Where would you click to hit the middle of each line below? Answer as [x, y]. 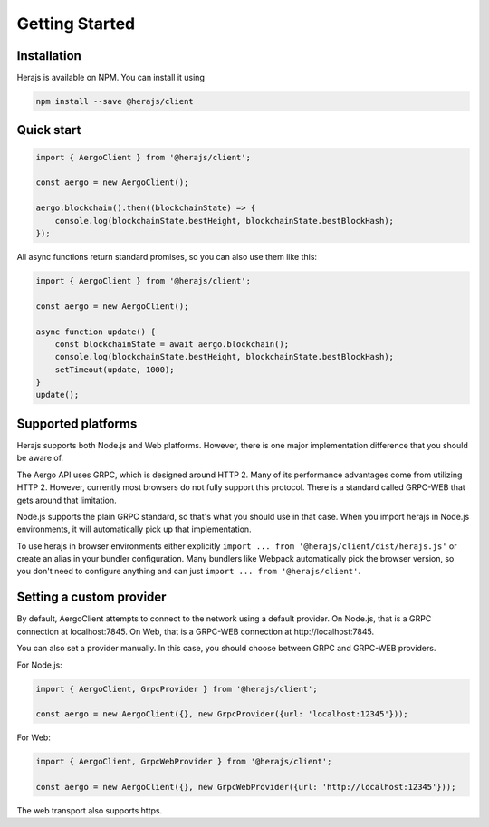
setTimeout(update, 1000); [115, 370]
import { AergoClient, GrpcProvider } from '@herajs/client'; [177, 689]
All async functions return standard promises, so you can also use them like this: [167, 256]
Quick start [49, 130]
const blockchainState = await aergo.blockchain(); [172, 344]
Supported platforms [77, 423]
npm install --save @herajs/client [115, 101]
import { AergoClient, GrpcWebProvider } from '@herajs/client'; [184, 762]
